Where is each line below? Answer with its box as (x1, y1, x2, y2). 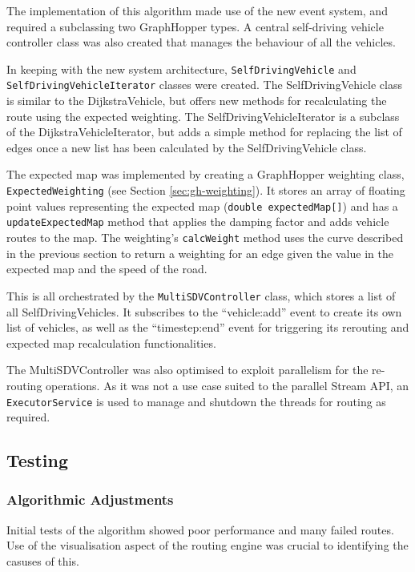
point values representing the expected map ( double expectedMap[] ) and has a (6, 197, 398, 214)
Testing (6, 448, 68, 473)
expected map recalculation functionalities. (6, 334, 216, 351)
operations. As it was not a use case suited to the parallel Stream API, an (46, 377, 409, 393)
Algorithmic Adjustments (6, 489, 174, 510)
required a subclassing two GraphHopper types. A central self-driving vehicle (6, 18, 384, 34)
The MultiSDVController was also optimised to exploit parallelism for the (6, 361, 369, 378)
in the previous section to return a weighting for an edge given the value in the (6, 244, 393, 261)
